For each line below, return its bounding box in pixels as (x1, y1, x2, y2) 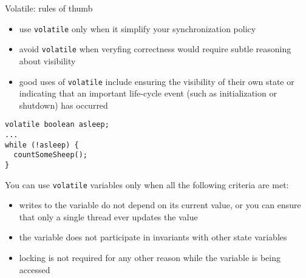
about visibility (19, 54, 76, 67)
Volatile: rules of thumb (5, 2, 93, 14)
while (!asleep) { (5, 140, 79, 149)
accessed (19, 263, 50, 276)
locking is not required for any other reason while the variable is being (19, 251, 281, 264)
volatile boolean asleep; (5, 120, 109, 129)
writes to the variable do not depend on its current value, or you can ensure (19, 198, 301, 211)
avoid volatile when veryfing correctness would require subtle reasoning (19, 42, 291, 55)
